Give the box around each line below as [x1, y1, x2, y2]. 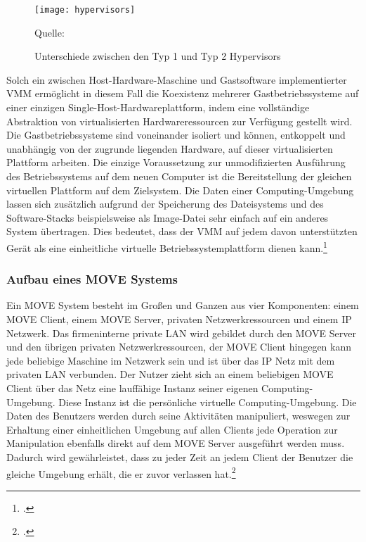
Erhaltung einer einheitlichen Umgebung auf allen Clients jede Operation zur [6, 422, 338, 436]
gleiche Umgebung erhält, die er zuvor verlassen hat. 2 [6, 464, 236, 481]
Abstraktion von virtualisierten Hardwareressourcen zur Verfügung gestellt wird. [6, 113, 353, 128]
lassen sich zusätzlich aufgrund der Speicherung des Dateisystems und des [6, 196, 324, 211]
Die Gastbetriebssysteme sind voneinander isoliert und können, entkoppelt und [6, 127, 346, 142]
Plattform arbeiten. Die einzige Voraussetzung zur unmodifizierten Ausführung [6, 155, 346, 170]
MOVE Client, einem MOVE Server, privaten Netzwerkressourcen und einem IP [6, 312, 352, 327]
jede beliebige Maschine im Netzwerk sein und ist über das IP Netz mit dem [6, 353, 335, 367]
